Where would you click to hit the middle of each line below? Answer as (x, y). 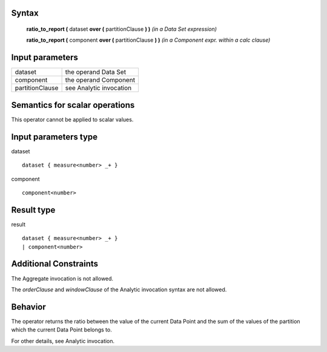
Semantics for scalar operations (73, 105)
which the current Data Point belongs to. (61, 330)
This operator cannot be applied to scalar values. (72, 119)
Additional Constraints (55, 264)
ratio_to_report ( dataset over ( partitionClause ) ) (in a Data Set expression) (122, 29)
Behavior (29, 307)
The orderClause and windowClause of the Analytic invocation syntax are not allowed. (119, 289)
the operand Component (100, 80)
